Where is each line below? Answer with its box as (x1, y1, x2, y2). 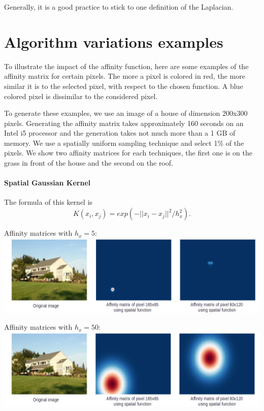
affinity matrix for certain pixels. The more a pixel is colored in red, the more (4, 71, 245, 81)
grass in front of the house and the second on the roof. (4, 157, 173, 168)
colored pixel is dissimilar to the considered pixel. (4, 90, 158, 101)
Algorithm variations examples (4, 31, 223, 52)
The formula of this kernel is (4, 197, 93, 207)
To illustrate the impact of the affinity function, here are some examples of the (4, 60, 249, 71)
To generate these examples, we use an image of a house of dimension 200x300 (4, 108, 248, 118)
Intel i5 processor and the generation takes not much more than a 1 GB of (4, 128, 236, 138)
